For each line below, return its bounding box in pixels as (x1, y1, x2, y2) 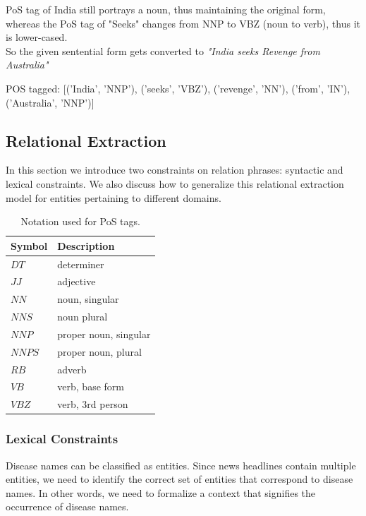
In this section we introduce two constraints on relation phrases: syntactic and (6, 162, 343, 177)
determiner (57, 256, 104, 271)
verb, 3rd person (57, 397, 128, 412)
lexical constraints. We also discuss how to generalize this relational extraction (6, 176, 344, 191)
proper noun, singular (57, 326, 151, 341)
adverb (57, 361, 87, 376)
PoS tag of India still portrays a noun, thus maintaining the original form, (6, 2, 326, 16)
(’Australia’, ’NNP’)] (6, 95, 94, 109)
